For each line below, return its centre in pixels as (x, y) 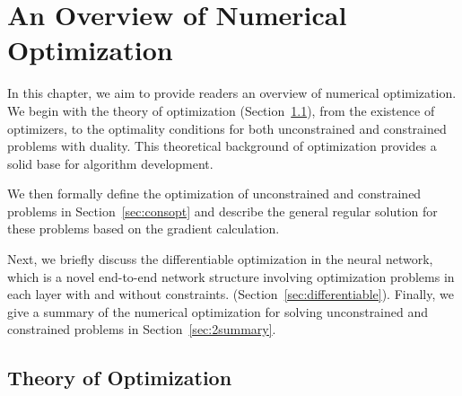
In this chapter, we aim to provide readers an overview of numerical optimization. (232, 93)
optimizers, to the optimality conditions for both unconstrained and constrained (227, 128)
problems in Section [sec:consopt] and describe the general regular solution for (222, 211)
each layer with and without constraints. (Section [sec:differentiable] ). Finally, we (231, 294)
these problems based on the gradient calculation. (144, 229)
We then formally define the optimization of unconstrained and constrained (214, 194)
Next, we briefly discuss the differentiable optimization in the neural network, (220, 259)
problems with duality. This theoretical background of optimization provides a (222, 146)
